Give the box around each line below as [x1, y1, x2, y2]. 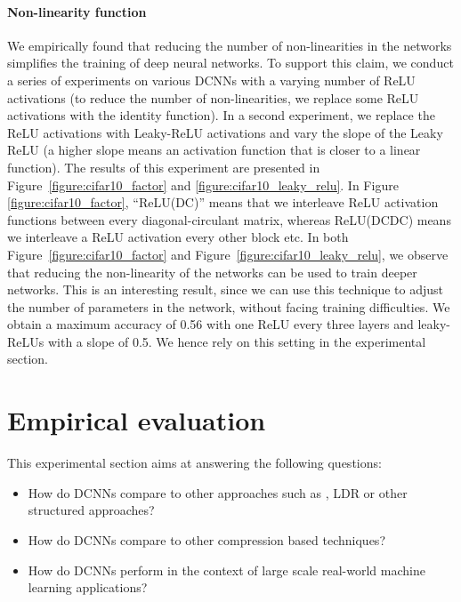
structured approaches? [28, 501, 155, 519]
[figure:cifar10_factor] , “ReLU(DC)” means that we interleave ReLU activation [7, 193, 439, 212]
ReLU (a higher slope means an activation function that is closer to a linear [7, 140, 421, 159]
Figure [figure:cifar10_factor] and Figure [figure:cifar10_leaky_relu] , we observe [7, 245, 449, 263]
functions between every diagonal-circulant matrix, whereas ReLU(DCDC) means [7, 210, 451, 229]
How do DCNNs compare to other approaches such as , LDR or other [28, 483, 408, 502]
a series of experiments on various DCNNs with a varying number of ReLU [7, 70, 416, 89]
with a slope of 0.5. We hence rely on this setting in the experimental [47, 332, 426, 350]
